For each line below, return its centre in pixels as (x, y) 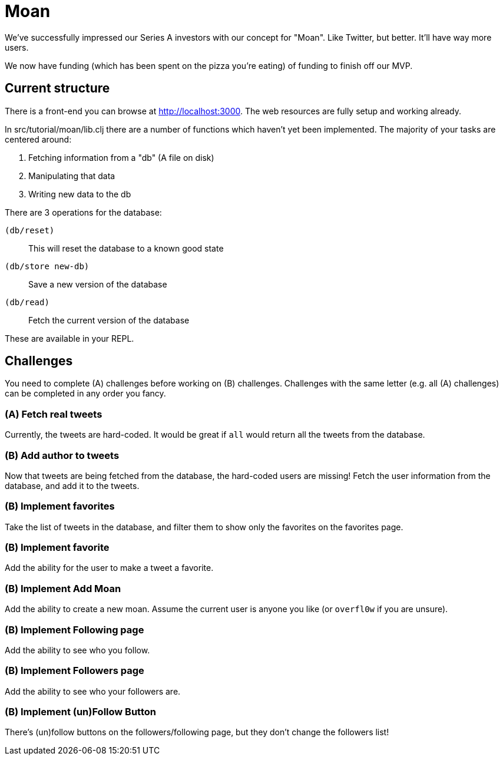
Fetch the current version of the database (109, 320)
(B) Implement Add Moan (63, 588)
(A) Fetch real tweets (54, 414)
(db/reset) (30, 230)
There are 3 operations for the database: (83, 212)
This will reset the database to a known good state (126, 248)
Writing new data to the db (80, 194)
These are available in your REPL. (70, 338)
